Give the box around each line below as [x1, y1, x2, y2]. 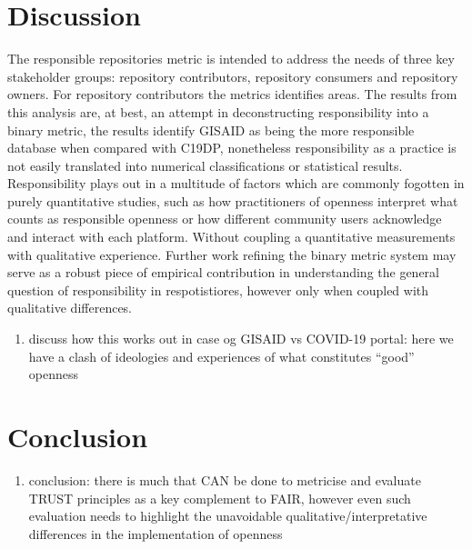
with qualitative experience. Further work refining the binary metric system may [7, 245, 457, 264]
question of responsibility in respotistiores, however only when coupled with [7, 280, 429, 299]
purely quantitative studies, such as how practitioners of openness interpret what [7, 191, 458, 210]
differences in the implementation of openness [28, 524, 283, 543]
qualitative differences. [7, 298, 133, 317]
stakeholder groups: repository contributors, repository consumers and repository [7, 66, 458, 85]
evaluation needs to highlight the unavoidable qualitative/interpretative [28, 506, 427, 525]
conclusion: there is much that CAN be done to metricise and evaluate [28, 470, 421, 489]
